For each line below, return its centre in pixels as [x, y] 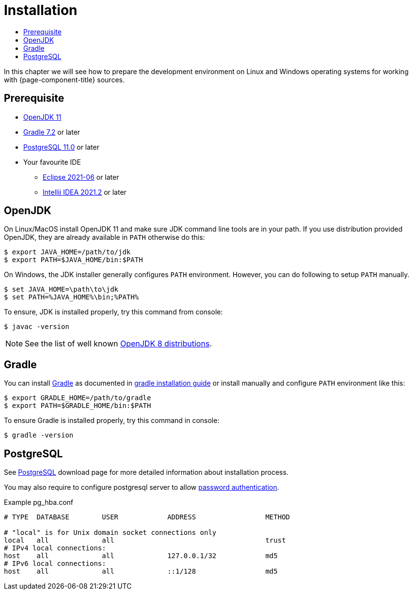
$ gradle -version [39, 435]
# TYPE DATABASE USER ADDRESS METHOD [147, 517]
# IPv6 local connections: [55, 564]
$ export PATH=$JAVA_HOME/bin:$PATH [73, 260]
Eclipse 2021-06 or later [81, 177]
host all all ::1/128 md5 [141, 571]
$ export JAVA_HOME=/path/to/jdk [67, 252]
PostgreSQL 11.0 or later [61, 147]
